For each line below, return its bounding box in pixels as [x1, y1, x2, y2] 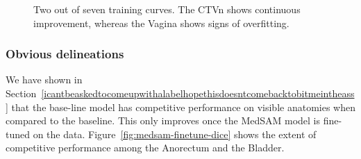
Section [6, 86, 37, 100]
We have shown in [6, 72, 83, 87]
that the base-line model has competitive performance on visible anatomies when [11, 99, 355, 114]
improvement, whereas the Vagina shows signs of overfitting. [33, 15, 289, 30]
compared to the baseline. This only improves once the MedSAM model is [6, 113, 321, 128]
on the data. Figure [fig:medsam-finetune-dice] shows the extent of [33, 126, 317, 141]
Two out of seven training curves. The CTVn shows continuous [33, 2, 301, 16]
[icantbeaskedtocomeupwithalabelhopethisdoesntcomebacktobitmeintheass [41, 86, 355, 100]
